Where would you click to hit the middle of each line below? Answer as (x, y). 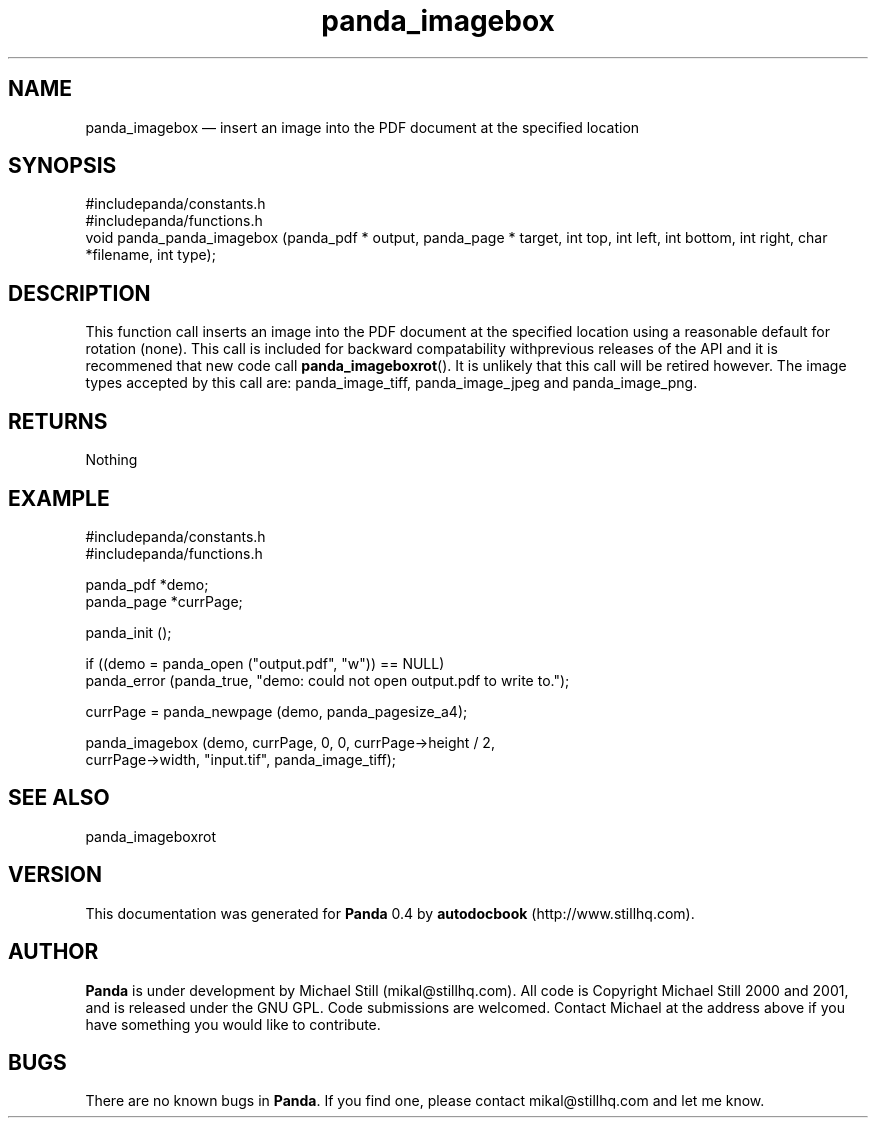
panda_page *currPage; (164, 601)
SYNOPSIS (62, 166)
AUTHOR (53, 952)
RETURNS (58, 421)
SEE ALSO (59, 798)
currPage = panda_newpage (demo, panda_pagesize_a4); (276, 711)
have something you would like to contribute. (233, 1024)
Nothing (111, 460)
